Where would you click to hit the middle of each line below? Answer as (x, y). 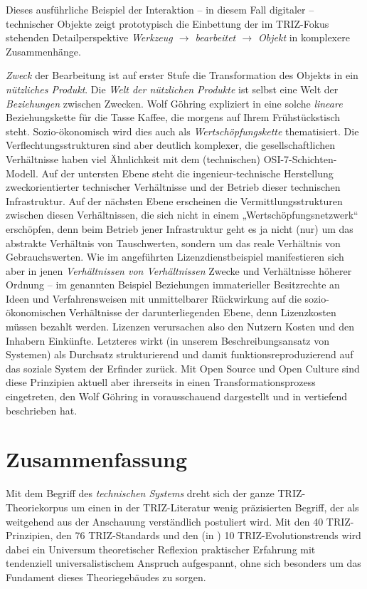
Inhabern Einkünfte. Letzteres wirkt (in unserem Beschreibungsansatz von (168, 340)
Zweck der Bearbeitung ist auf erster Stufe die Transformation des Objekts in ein (182, 75)
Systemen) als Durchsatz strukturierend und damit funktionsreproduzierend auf (180, 354)
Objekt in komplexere (304, 37)
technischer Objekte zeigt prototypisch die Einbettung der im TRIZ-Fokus (167, 23)
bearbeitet (216, 37)
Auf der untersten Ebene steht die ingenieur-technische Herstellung (187, 173)
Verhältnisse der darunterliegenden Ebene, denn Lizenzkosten (203, 312)
